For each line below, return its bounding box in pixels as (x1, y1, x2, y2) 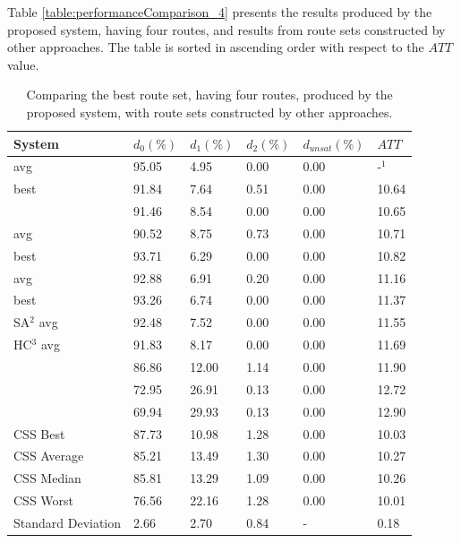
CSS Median (13, 469, 81, 487)
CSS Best (13, 424, 65, 443)
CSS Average (13, 446, 84, 465)
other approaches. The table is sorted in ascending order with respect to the (7, 38, 424, 56)
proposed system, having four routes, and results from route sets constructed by (7, 20, 446, 39)
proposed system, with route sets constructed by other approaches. (26, 102, 393, 121)
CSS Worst (13, 491, 74, 510)
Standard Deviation (13, 513, 122, 531)
